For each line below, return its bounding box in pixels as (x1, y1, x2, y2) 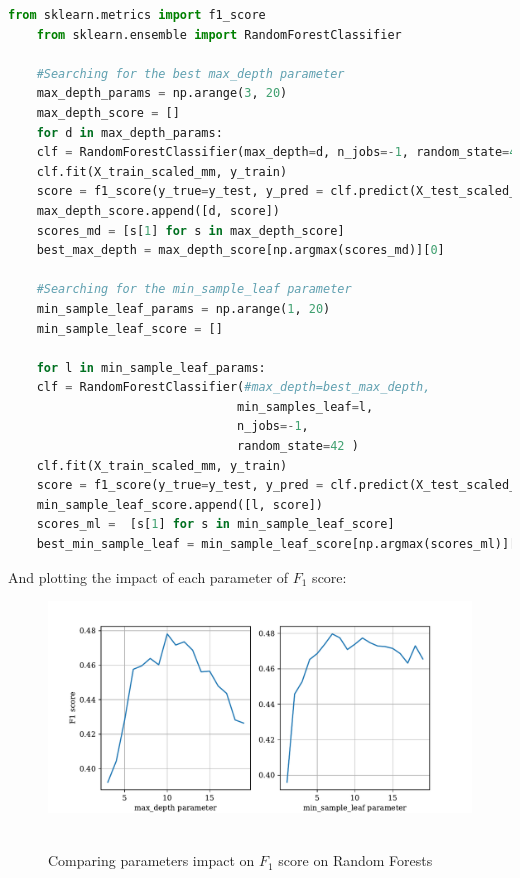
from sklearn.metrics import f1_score (8, 8, 266, 22)
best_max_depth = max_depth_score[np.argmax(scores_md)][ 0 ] (36, 243, 445, 258)
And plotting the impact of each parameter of (8, 566, 289, 587)
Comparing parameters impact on (48, 850, 255, 871)
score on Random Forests (278, 850, 433, 871)
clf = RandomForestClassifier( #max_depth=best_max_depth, (36, 380, 431, 395)
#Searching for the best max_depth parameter (36, 66, 345, 81)
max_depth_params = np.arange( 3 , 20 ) (36, 86, 288, 101)
